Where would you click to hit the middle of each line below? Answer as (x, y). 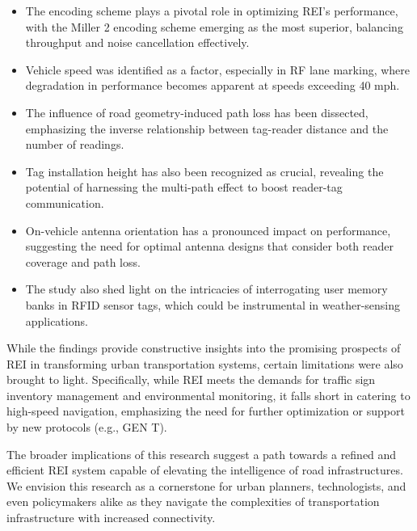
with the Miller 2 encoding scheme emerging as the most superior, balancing (214, 26)
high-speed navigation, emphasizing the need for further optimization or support (206, 411)
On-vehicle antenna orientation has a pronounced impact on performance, (208, 230)
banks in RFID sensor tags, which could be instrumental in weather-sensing (213, 304)
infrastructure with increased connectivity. (111, 518)
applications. (57, 320)
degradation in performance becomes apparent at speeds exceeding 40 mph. (213, 85)
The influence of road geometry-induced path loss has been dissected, (197, 112)
